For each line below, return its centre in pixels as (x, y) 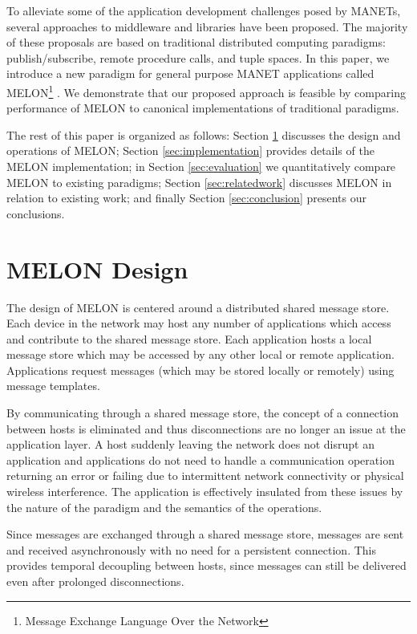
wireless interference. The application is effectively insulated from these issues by (205, 492)
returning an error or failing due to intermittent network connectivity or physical (205, 475)
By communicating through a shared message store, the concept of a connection (203, 413)
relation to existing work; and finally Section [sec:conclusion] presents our (186, 198)
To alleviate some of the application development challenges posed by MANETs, (204, 10)
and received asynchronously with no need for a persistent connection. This (191, 549)
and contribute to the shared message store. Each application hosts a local (189, 338)
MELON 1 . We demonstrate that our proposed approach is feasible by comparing (206, 91)
